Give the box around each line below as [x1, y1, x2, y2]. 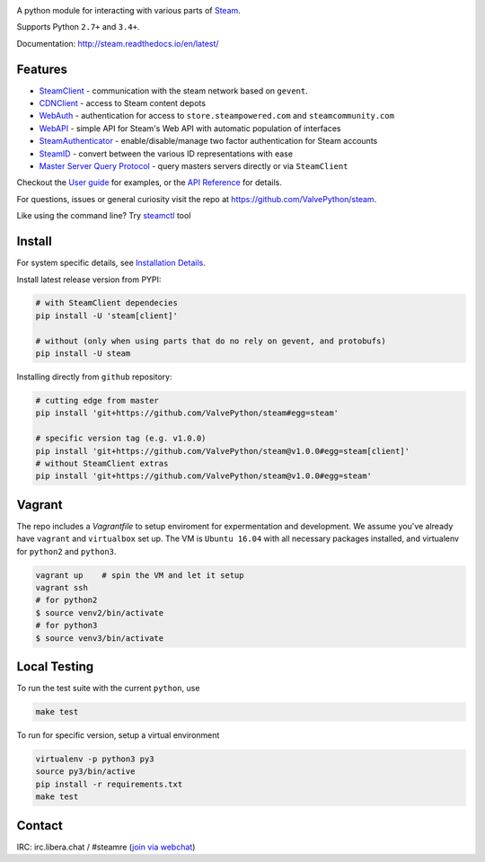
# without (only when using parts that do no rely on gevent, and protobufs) [35, 335, 386, 346]
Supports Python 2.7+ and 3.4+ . [16, 22, 140, 32]
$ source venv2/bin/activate [35, 608, 164, 618]
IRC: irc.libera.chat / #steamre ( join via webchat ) [16, 841, 196, 852]
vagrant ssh [35, 582, 89, 593]
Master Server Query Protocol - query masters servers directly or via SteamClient [39, 161, 348, 172]
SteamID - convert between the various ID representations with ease [39, 148, 294, 159]
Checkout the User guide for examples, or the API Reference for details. [16, 177, 282, 188]
